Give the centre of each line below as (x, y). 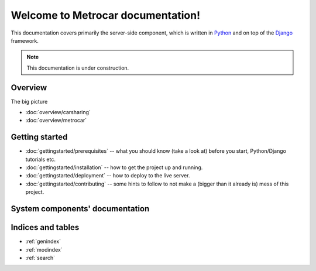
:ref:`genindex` (43, 241)
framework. (25, 40)
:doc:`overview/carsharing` (58, 112)
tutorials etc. (40, 159)
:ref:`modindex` (44, 249)
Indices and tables (45, 227)
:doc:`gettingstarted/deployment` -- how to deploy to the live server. (108, 176)
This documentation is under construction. (78, 68)
